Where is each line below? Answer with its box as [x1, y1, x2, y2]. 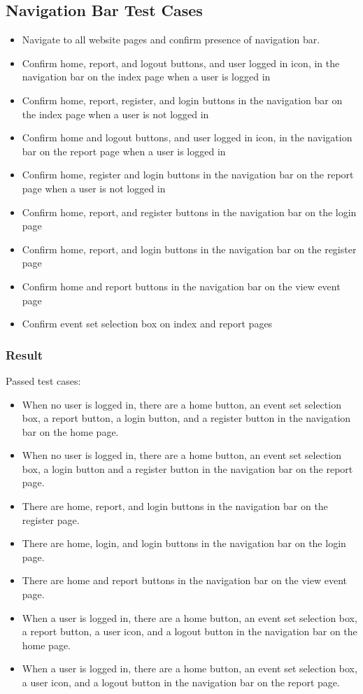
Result [6, 346, 43, 363]
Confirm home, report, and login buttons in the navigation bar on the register [22, 241, 357, 256]
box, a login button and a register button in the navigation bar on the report [22, 461, 353, 476]
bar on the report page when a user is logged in [22, 143, 226, 158]
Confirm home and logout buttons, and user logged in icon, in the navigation [22, 130, 353, 145]
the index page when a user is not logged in [22, 106, 209, 121]
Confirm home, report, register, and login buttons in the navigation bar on [22, 92, 343, 107]
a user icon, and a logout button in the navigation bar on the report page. [22, 675, 340, 690]
